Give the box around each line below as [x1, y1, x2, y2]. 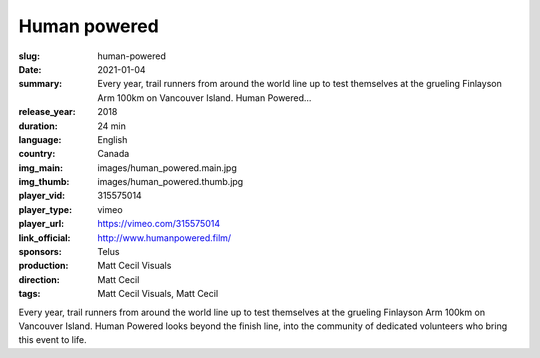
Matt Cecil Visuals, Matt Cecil [97, 288, 219, 300]
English [97, 133, 128, 145]
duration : [18, 120, 59, 132]
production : [18, 260, 69, 272]
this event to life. [18, 334, 87, 346]
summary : [18, 78, 63, 90]
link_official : [18, 231, 71, 244]
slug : [18, 50, 40, 62]
